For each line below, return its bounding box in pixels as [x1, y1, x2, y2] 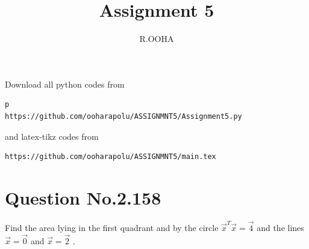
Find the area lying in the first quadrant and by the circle [5, 221, 219, 234]
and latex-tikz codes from [5, 130, 99, 142]
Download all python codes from [5, 77, 125, 90]
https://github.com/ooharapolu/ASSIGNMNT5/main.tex [5, 152, 216, 161]
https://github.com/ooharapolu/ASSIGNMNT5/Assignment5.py [5, 112, 242, 121]
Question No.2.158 [5, 185, 161, 209]
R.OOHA [139, 32, 174, 45]
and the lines [257, 221, 304, 234]
